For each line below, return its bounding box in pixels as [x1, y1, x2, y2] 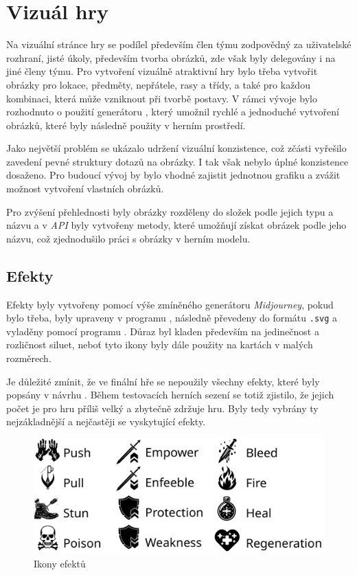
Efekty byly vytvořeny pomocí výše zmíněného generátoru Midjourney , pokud [6, 297, 334, 311]
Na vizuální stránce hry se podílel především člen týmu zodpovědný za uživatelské [6, 37, 352, 52]
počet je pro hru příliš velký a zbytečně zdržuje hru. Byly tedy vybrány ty [6, 401, 319, 415]
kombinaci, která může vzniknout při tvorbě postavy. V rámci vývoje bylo [6, 91, 317, 105]
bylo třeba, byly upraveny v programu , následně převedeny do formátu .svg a [6, 311, 338, 325]
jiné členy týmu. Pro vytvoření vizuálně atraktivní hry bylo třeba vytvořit [6, 64, 318, 78]
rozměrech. [6, 351, 51, 365]
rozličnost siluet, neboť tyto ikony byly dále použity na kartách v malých [6, 337, 313, 352]
